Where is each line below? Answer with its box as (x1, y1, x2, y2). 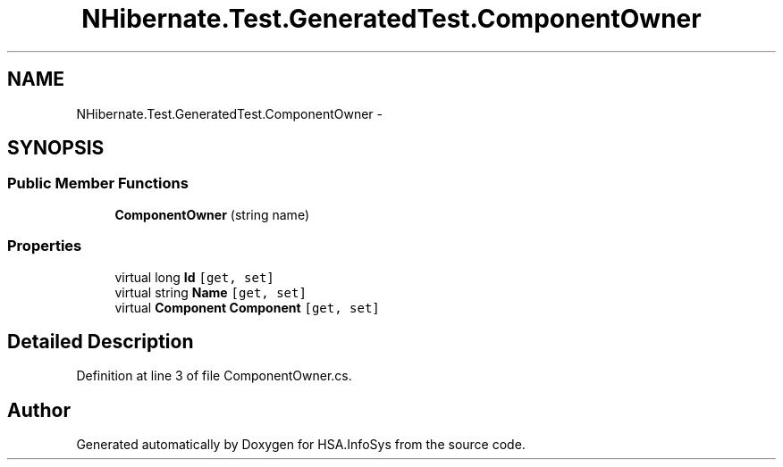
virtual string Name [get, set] (114, 284, 307, 300)
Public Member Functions (7, 174, 189, 193)
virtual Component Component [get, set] (114, 299, 380, 315)
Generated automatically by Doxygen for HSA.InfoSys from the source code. (76, 437, 526, 453)
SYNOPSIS (7, 137, 105, 160)
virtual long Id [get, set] (114, 269, 274, 285)
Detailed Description (7, 329, 194, 353)
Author (7, 398, 71, 421)
